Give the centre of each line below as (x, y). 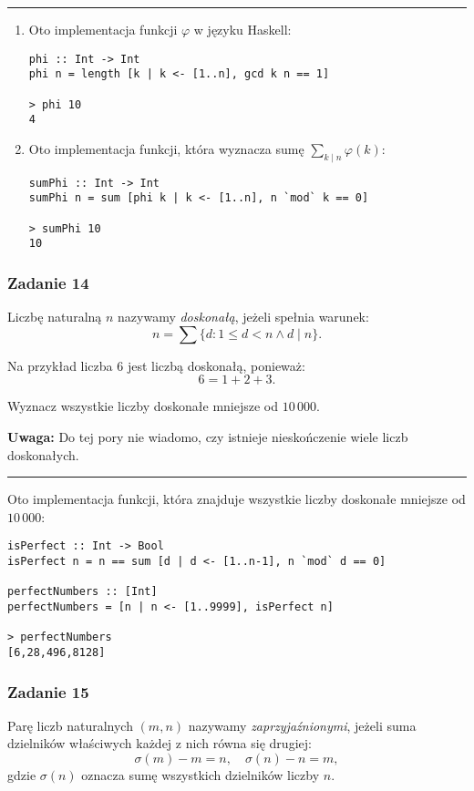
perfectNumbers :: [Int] (82, 592)
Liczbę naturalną (55, 317)
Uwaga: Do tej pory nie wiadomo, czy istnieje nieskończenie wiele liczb (208, 436)
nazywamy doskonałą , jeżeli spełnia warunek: (243, 317)
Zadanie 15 (48, 691)
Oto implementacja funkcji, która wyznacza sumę (166, 148)
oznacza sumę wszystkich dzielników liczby (201, 774)
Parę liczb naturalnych (70, 725)
